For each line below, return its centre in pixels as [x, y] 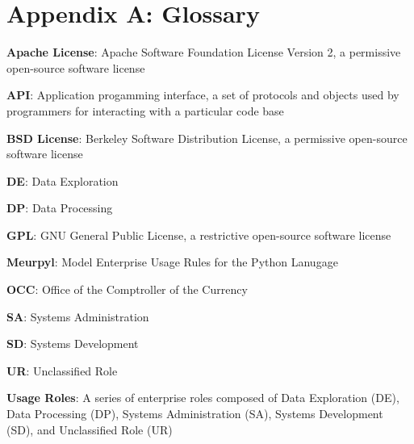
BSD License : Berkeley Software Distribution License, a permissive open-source [207, 138]
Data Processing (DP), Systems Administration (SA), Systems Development [195, 414]
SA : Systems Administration [78, 316]
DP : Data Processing [60, 208]
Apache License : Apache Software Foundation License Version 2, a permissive [204, 52]
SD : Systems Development [73, 343]
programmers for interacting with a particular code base [145, 110]
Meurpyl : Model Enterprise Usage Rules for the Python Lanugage [172, 262]
